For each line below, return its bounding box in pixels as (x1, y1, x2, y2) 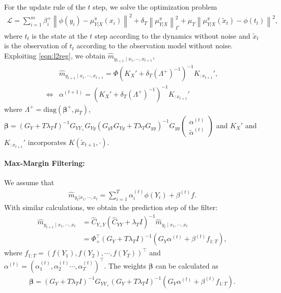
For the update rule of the (4, 2, 86, 12)
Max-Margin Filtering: (4, 158, 85, 168)
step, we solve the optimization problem (93, 2, 217, 12)
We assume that (4, 177, 54, 188)
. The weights (104, 260, 147, 271)
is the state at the (32, 30, 88, 41)
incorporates (27, 136, 67, 147)
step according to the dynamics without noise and (94, 30, 250, 41)
